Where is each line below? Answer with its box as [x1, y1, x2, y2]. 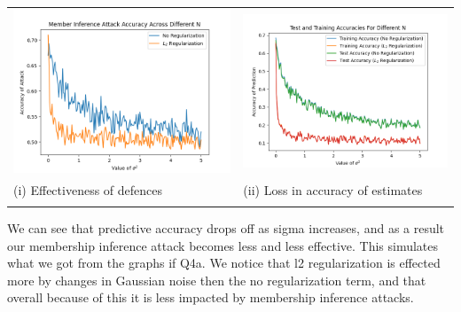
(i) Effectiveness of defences [13, 180, 162, 199]
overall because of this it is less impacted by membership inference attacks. [7, 288, 414, 307]
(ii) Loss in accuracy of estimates [243, 180, 423, 199]
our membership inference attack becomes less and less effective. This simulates [7, 236, 439, 254]
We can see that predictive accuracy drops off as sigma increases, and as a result [7, 218, 445, 237]
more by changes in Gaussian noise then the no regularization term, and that [7, 270, 426, 289]
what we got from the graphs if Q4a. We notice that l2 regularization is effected [7, 253, 441, 272]
